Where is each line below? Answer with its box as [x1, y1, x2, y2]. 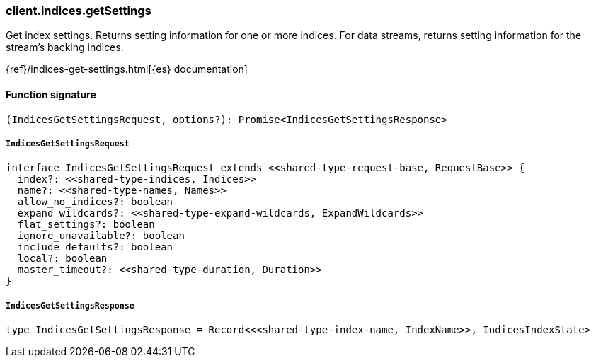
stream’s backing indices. [6, 41, 124, 54]
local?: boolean [17, 253, 108, 265]
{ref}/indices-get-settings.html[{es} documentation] [6, 63, 248, 76]
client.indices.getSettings [6, 4, 151, 18]
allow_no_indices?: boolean [17, 196, 173, 208]
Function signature [6, 88, 96, 100]
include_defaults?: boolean [17, 241, 173, 253]
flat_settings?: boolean [17, 219, 155, 231]
